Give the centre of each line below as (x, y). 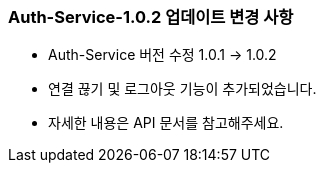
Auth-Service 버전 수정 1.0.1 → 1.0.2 (162, 55)
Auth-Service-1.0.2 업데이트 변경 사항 (151, 17)
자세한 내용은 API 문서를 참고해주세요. (166, 123)
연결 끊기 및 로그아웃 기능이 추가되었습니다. (182, 89)
